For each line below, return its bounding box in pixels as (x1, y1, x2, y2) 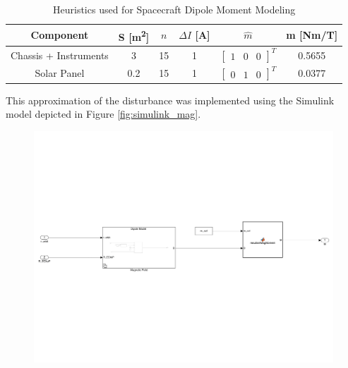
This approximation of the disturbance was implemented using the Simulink (6, 92, 335, 107)
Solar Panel (35, 66, 85, 80)
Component (30, 27, 89, 42)
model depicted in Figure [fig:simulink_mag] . (6, 106, 201, 121)
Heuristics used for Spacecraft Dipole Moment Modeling (53, 2, 296, 16)
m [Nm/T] (286, 27, 338, 42)
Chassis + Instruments (11, 47, 109, 62)
